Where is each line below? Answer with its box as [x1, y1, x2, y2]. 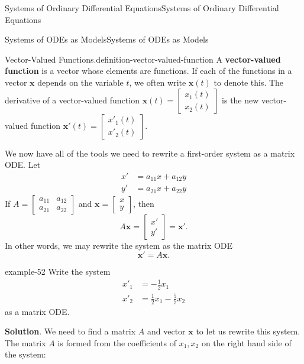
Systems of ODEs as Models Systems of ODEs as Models [5, 33, 209, 45]
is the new [222, 93, 259, 106]
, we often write [129, 76, 186, 88]
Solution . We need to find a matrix [5, 325, 136, 337]
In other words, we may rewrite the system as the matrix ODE [5, 239, 233, 251]
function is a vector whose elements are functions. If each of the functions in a [5, 64, 292, 77]
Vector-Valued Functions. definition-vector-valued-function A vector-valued [5, 53, 281, 65]
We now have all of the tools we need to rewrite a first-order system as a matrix [5, 147, 295, 159]
